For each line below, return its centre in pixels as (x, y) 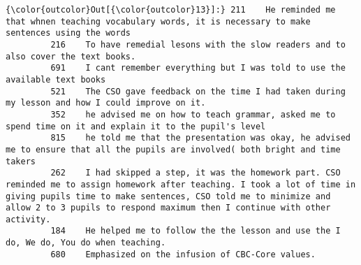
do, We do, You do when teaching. (86, 243)
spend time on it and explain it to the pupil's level (136, 126)
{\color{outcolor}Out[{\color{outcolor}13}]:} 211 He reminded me (171, 10)
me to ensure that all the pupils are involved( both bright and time (173, 149)
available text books (56, 79)
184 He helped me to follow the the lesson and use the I (196, 231)
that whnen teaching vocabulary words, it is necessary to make (158, 21)
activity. (28, 219)
